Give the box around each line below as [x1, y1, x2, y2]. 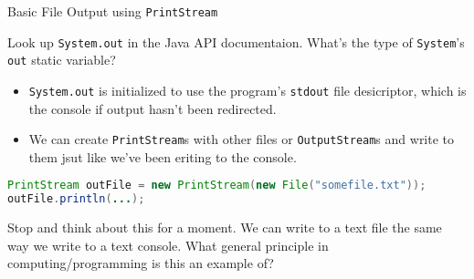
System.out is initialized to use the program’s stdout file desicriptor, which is [28, 80, 467, 99]
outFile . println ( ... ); [7, 192, 145, 206]
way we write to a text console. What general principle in [7, 235, 329, 254]
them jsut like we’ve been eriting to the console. [28, 147, 297, 166]
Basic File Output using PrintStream [7, 2, 218, 20]
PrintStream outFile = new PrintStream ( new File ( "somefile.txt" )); [7, 179, 427, 192]
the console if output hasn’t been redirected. [28, 98, 277, 118]
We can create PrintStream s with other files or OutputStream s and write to [28, 129, 455, 149]
